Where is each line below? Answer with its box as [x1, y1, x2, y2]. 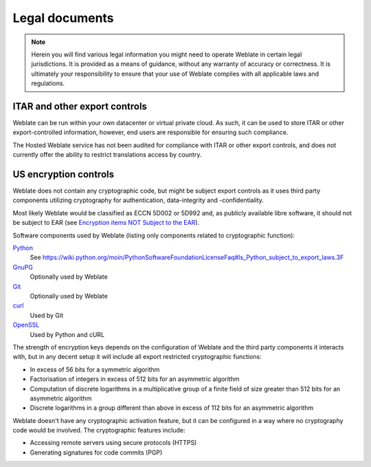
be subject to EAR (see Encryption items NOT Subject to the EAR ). [12, 219, 199, 227]
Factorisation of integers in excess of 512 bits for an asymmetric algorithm [30, 375, 240, 383]
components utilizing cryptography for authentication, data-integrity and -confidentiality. [12, 196, 265, 204]
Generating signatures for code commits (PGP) [30, 448, 163, 457]
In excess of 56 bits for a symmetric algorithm [30, 365, 160, 373]
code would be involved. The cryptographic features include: [12, 426, 185, 435]
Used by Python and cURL [30, 330, 105, 338]
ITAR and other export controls [12, 100, 148, 112]
